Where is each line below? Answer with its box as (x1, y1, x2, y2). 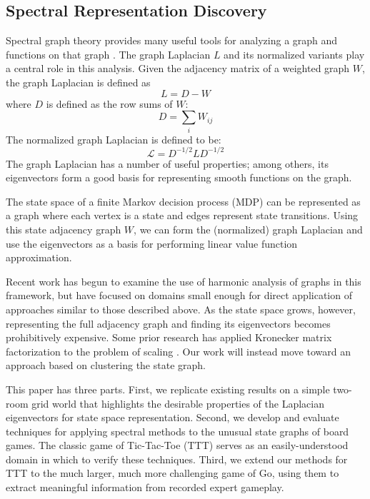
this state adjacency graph (6, 221, 121, 236)
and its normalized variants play (224, 46, 365, 61)
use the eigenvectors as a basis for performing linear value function (6, 236, 298, 251)
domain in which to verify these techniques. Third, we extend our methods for (6, 451, 348, 466)
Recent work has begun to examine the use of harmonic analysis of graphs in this (6, 273, 361, 288)
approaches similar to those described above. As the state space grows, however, (6, 301, 356, 316)
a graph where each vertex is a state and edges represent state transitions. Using (6, 208, 359, 223)
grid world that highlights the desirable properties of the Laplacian (31, 395, 324, 410)
